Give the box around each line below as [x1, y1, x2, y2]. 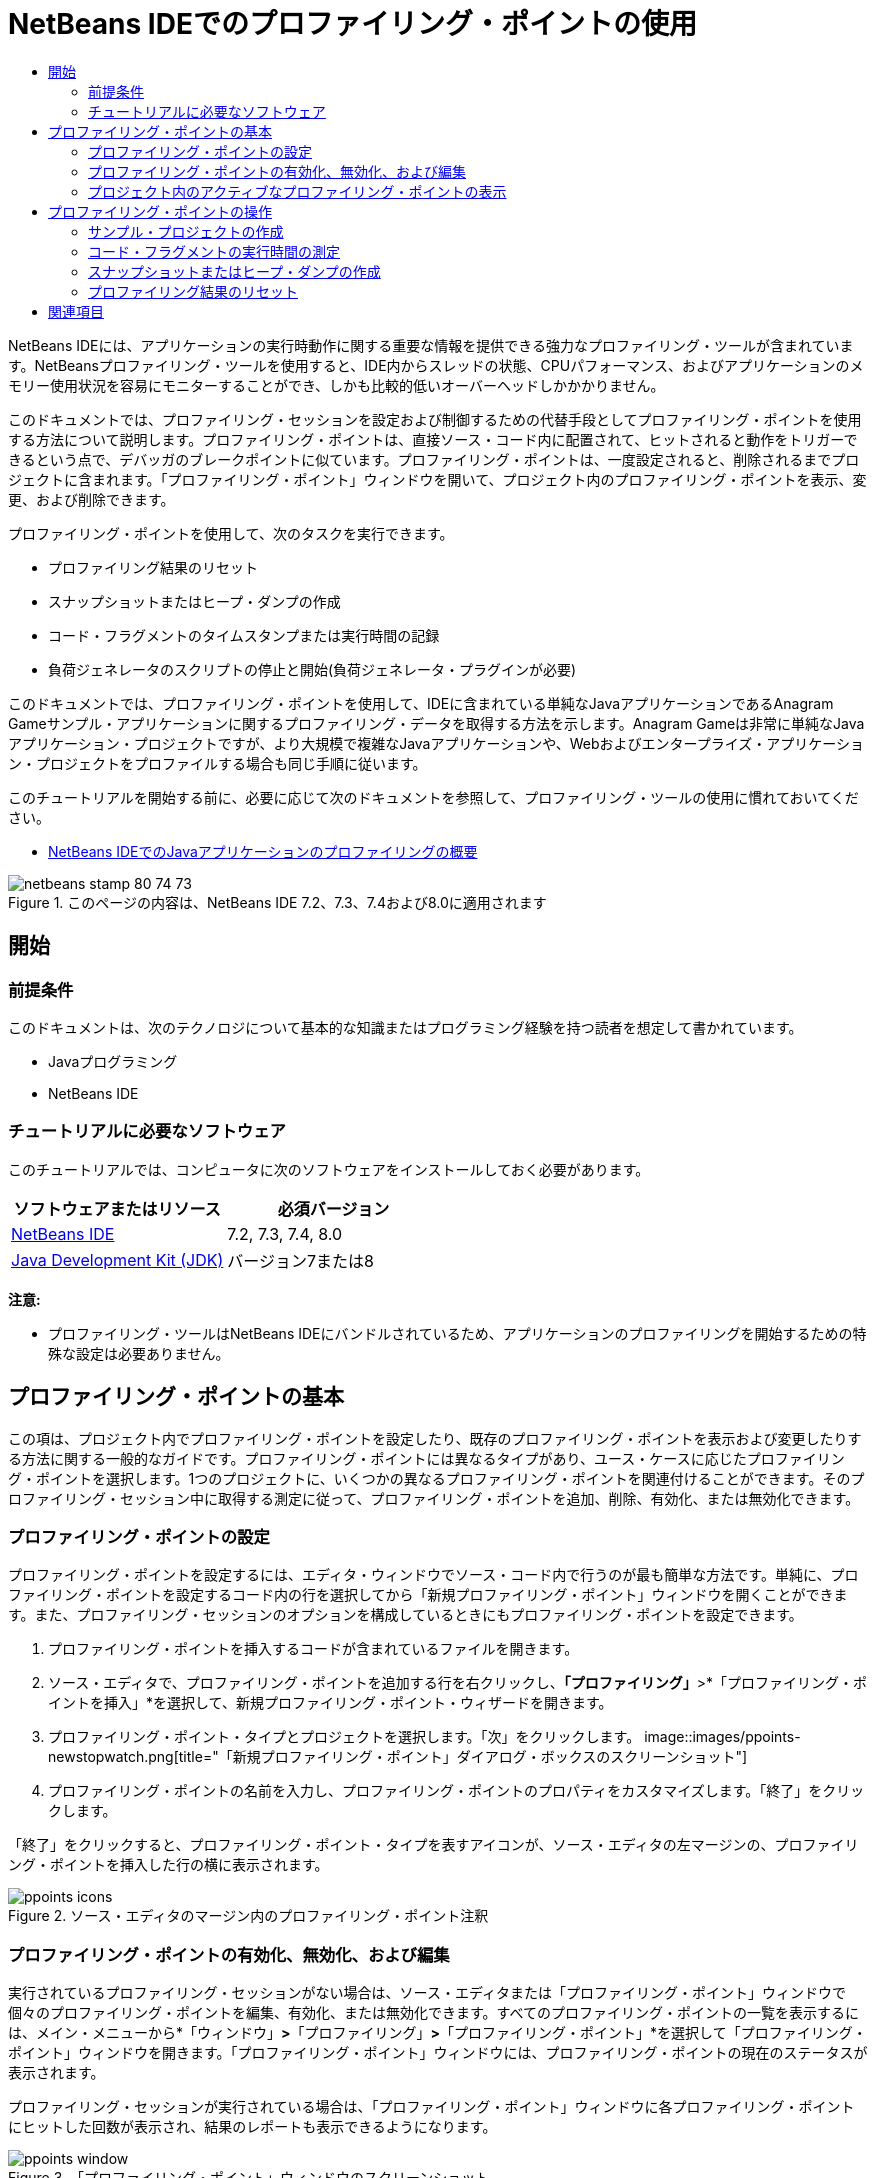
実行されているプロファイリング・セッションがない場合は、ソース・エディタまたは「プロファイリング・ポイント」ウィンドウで [8, 1984, 846, 2002]
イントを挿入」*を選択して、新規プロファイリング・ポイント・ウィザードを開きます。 [48, 1694, 613, 1712]
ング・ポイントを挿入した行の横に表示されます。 [8, 1856, 329, 1874]
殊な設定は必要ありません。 [48, 1344, 230, 1362]
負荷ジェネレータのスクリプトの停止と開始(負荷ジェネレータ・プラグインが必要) [48, 660, 577, 678]
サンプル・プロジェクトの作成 [88, 222, 284, 240]
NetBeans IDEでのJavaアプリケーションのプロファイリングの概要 [48, 842, 478, 860]
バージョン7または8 [227, 1250, 374, 1271]
